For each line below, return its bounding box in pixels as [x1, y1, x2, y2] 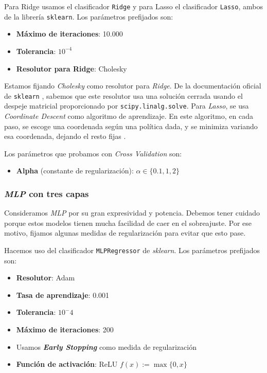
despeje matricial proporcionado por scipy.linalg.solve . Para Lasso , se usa [4, 100, 249, 111]
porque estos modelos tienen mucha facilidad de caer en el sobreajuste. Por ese [4, 217, 252, 228]
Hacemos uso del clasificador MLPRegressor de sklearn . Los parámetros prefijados [4, 244, 260, 255]
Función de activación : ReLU [16, 359, 118, 369]
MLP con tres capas [4, 187, 89, 200]
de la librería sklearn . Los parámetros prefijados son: [4, 11, 173, 22]
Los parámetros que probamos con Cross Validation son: [4, 148, 182, 158]
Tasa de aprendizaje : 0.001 [16, 289, 110, 300]
